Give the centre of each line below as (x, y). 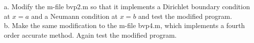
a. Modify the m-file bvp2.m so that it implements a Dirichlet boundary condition (127, 6)
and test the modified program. (185, 16)
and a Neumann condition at (75, 16)
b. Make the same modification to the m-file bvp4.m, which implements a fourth (125, 25)
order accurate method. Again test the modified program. (90, 35)
